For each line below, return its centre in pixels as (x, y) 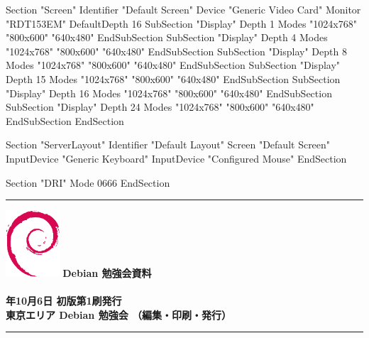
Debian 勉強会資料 (107, 272)
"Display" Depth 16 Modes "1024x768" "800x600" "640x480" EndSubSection (169, 93)
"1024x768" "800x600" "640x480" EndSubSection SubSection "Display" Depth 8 (176, 51)
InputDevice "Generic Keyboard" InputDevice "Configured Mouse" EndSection (176, 158)
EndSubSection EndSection (65, 120)
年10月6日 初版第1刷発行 (64, 300)
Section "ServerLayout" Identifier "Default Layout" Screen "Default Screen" (168, 145)
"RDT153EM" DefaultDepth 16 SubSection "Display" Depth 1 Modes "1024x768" (181, 23)
